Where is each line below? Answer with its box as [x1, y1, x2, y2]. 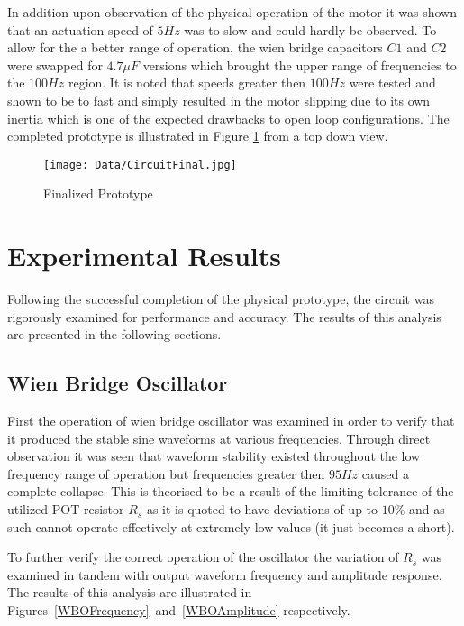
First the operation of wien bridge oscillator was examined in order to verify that [7, 411, 455, 430]
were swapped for [7, 55, 103, 74]
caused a [361, 464, 409, 483]
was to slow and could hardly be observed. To [184, 20, 437, 39]
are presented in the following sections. [7, 325, 222, 344]
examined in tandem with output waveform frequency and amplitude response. [7, 565, 442, 584]
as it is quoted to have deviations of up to [146, 500, 378, 519]
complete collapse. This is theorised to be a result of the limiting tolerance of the [7, 482, 454, 501]
